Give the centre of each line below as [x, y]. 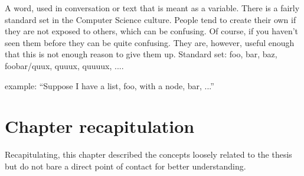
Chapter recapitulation [100, 126]
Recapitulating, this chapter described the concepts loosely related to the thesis [148, 154]
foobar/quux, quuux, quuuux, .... [64, 65]
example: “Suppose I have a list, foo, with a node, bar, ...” [109, 85]
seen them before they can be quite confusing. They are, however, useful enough [150, 42]
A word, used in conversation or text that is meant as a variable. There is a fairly [152, 8]
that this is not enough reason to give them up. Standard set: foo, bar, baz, [141, 54]
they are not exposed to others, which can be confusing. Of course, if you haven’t [152, 31]
